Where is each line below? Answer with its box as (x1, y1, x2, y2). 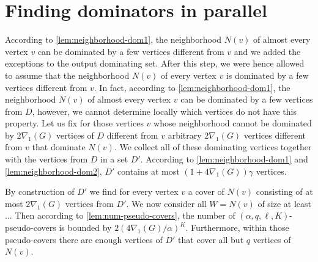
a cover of (188, 185, 224, 198)
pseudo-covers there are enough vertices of (5, 233, 163, 246)
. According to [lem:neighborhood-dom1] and (140, 153, 308, 166)
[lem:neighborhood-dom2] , (5, 164, 102, 177)
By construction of (5, 185, 75, 198)
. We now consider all (126, 197, 207, 209)
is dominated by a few (226, 68, 309, 81)
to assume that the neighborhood (5, 68, 130, 81)
